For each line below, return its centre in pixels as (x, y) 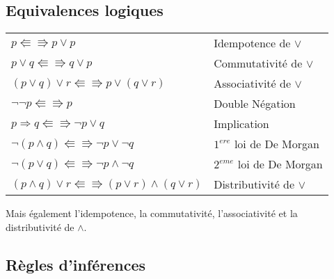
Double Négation (255, 104)
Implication (241, 124)
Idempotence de (252, 43)
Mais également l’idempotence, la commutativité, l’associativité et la (152, 213)
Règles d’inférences (76, 264)
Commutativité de (258, 63)
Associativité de (253, 83)
